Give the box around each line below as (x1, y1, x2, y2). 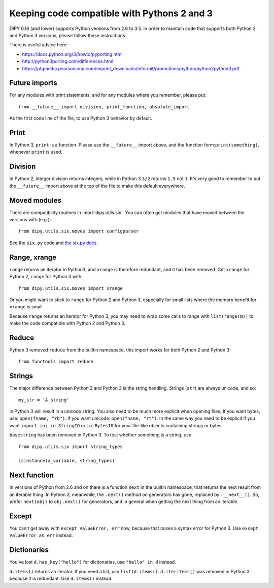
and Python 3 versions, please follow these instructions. (9, 32, 127, 38)
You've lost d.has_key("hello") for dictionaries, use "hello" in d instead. (9, 559, 176, 565)
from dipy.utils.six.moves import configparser (18, 228, 139, 234)
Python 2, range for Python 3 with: (9, 274, 83, 280)
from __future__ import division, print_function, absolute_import (18, 104, 190, 109)
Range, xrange (9, 253, 57, 261)
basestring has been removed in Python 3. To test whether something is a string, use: (9, 432, 193, 438)
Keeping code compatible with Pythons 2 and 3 (9, 8, 213, 19)
